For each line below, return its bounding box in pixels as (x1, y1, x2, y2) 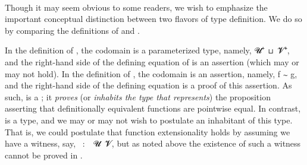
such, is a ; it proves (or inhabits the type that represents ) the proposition (5, 90, 271, 103)
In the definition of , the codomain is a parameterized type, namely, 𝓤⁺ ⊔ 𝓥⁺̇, (5, 44, 290, 56)
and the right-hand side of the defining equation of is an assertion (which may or (5, 55, 299, 68)
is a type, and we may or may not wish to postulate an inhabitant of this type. (5, 113, 293, 126)
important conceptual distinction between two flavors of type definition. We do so (5, 12, 302, 25)
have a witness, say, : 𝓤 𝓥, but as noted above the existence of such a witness (5, 137, 301, 150)
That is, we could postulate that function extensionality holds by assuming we (5, 125, 290, 138)
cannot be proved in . (5, 148, 83, 161)
